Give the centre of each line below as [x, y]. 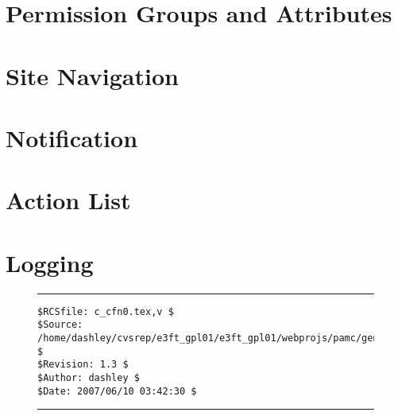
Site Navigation [92, 75]
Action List [68, 200]
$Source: [60, 325]
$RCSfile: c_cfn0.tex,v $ [106, 311]
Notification [72, 137]
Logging [50, 262]
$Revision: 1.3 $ [83, 365]
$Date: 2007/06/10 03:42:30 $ [117, 391]
